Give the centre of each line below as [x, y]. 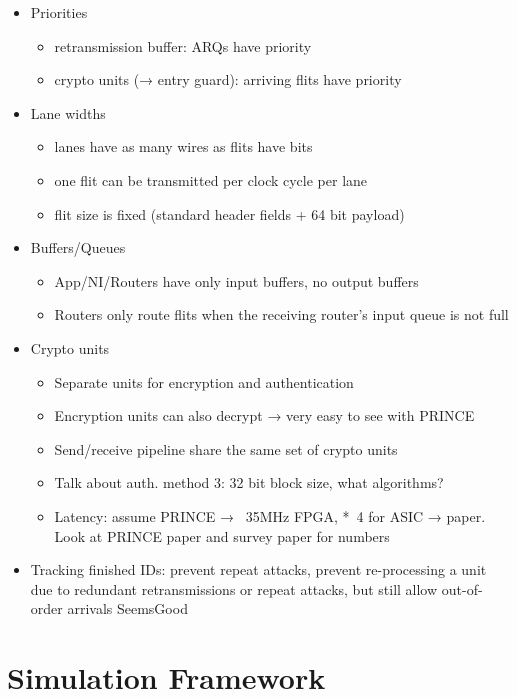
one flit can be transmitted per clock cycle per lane [211, 179]
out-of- [462, 588]
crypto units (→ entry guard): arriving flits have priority [228, 79]
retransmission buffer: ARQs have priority [183, 45]
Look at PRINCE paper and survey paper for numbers [222, 535]
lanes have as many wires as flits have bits [183, 146]
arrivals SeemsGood [127, 608]
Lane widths [68, 112]
